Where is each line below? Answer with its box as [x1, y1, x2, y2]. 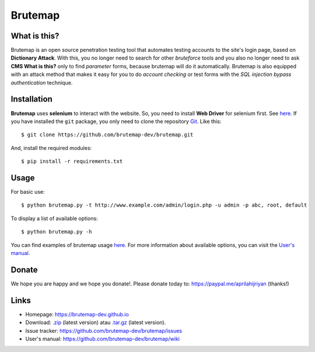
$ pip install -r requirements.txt [21, 158, 123, 165]
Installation [10, 94, 52, 104]
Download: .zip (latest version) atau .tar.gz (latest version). [25, 319, 166, 326]
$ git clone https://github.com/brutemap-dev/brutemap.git [21, 131, 194, 138]
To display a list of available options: [10, 215, 99, 222]
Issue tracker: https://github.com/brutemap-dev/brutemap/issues [25, 327, 183, 334]
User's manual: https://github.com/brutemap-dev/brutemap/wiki [25, 335, 180, 342]
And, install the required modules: [10, 144, 92, 151]
